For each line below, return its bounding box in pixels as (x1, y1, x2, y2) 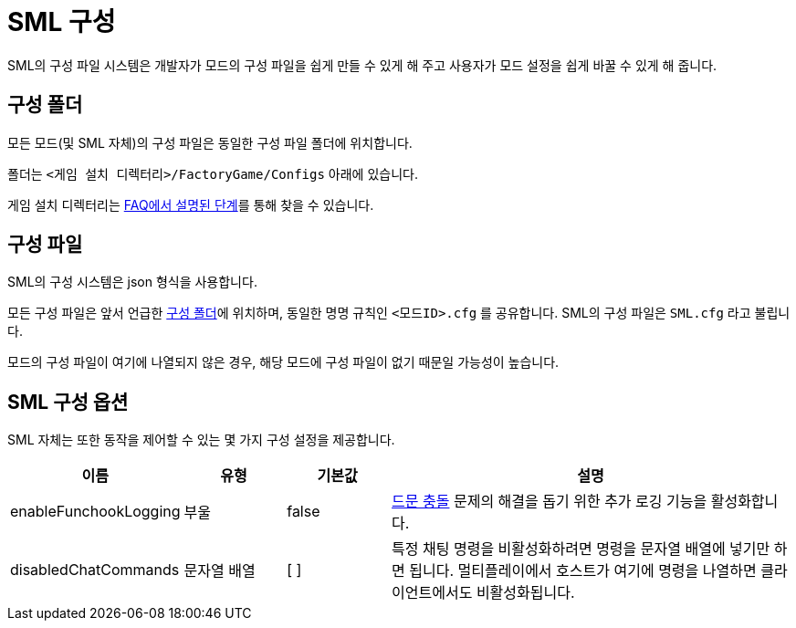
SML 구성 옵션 (7, 390, 129, 413)
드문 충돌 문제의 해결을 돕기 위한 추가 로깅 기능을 (392, 492, 707, 511)
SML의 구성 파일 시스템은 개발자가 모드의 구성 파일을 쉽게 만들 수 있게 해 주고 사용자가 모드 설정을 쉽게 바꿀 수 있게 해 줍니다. (7, 57, 717, 73)
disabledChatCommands (10, 560, 180, 580)
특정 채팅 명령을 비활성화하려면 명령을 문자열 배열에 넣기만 (392, 539, 770, 559)
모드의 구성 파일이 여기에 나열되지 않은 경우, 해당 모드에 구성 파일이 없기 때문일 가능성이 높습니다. (7, 354, 560, 371)
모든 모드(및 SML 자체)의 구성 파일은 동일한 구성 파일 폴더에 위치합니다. (7, 134, 413, 151)
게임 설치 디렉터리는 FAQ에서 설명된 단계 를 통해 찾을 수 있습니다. (7, 196, 374, 213)
